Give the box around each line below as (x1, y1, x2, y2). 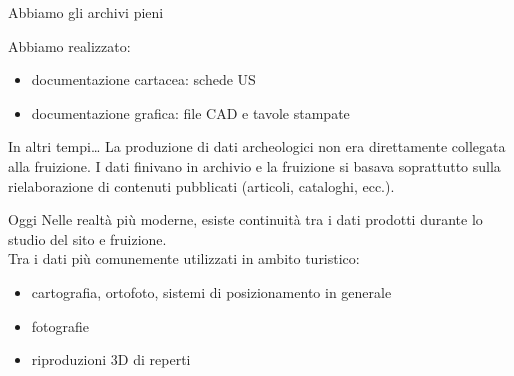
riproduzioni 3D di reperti (31, 349, 191, 370)
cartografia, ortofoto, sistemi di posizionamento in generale (31, 281, 392, 302)
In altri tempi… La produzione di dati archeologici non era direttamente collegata (8, 136, 506, 157)
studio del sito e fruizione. (8, 228, 167, 249)
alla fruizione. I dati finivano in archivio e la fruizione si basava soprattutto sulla (8, 155, 501, 176)
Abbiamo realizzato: (8, 35, 131, 56)
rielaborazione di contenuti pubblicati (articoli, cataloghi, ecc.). (8, 175, 395, 196)
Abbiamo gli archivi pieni (8, 2, 164, 22)
